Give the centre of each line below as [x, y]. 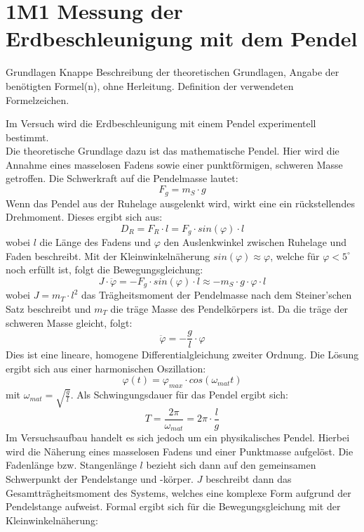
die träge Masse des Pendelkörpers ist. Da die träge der [229, 308]
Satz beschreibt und [48, 308]
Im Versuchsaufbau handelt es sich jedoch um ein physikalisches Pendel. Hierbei [178, 437]
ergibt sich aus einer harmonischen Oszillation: [106, 368]
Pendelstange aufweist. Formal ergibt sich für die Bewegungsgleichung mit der [173, 506]
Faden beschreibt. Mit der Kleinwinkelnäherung [108, 255]
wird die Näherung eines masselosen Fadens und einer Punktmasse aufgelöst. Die [180, 451]
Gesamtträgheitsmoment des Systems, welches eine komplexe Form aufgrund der [178, 492]
